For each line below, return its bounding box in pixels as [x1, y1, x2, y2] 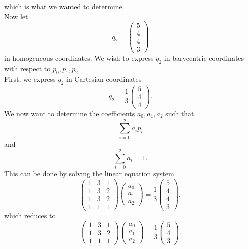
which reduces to [4, 210, 56, 221]
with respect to [4, 63, 51, 74]
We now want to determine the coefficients [4, 108, 135, 118]
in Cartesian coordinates [66, 73, 142, 84]
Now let [4, 11, 28, 21]
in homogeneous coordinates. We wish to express [4, 53, 154, 63]
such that [165, 108, 194, 118]
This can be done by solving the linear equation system [4, 168, 174, 179]
